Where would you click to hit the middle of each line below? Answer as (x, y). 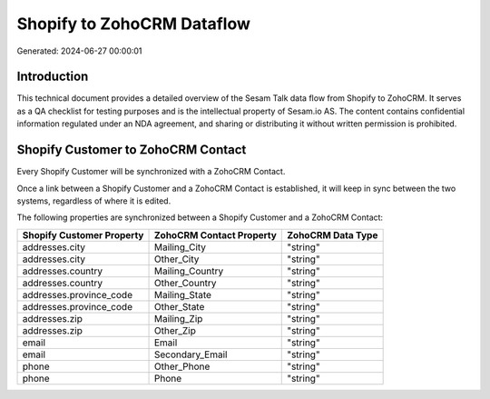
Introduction (53, 77)
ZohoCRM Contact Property (215, 234)
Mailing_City (180, 247)
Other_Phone (182, 366)
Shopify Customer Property (83, 234)
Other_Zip (175, 330)
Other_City (176, 259)
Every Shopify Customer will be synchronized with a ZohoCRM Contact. (151, 172)
